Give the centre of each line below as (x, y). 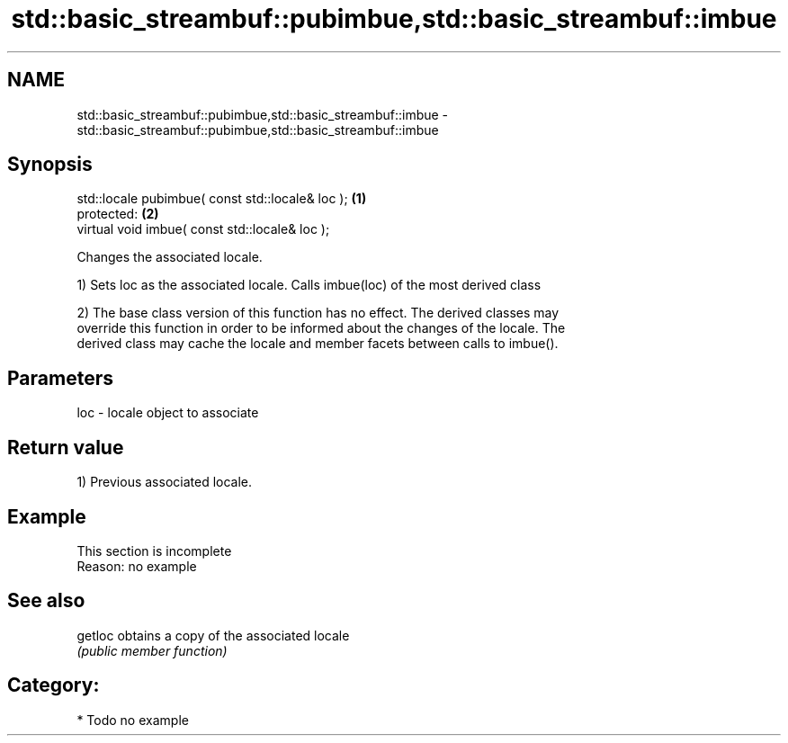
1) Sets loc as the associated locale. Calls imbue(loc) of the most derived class (309, 285)
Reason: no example (137, 566)
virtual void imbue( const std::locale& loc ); (203, 229)
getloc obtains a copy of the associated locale (213, 635)
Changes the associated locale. (170, 257)
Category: (54, 685)
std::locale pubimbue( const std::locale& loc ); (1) (222, 199)
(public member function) (152, 650)
